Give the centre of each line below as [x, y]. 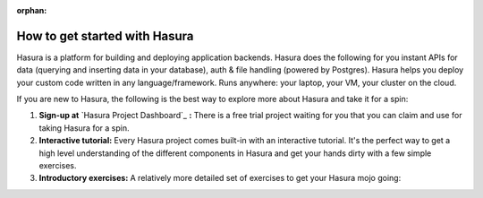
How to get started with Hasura [105, 36]
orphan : [32, 10]
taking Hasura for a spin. [84, 128]
